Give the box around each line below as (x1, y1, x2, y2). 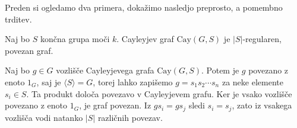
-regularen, (242, 33, 282, 45)
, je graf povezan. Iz (79, 99, 151, 111)
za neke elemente (222, 75, 283, 88)
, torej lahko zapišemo (93, 75, 173, 88)
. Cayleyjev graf (116, 33, 174, 45)
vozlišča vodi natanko (5, 111, 83, 123)
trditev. (5, 12, 32, 25)
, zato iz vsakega (232, 99, 292, 111)
